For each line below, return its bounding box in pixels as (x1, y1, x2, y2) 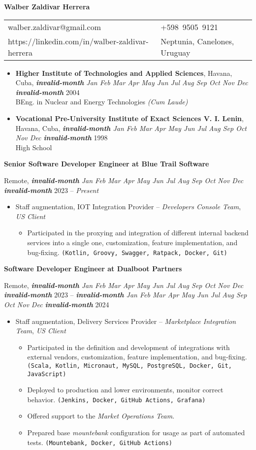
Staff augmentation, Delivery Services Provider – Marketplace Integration (15, 316, 236, 326)
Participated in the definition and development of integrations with (27, 342, 230, 352)
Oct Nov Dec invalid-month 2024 (4, 299, 109, 309)
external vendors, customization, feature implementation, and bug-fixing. (27, 352, 247, 362)
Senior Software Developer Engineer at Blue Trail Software (4, 159, 209, 169)
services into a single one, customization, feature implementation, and (27, 237, 238, 247)
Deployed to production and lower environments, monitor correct (27, 385, 224, 395)
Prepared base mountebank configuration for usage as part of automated (27, 427, 245, 438)
